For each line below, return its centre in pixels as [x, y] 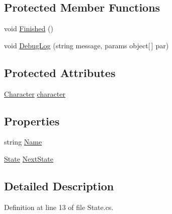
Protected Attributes [60, 72]
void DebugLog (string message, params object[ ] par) [87, 45]
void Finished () [29, 28]
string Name [23, 142]
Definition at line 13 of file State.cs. [59, 207]
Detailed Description [59, 186]
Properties [32, 121]
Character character [35, 93]
